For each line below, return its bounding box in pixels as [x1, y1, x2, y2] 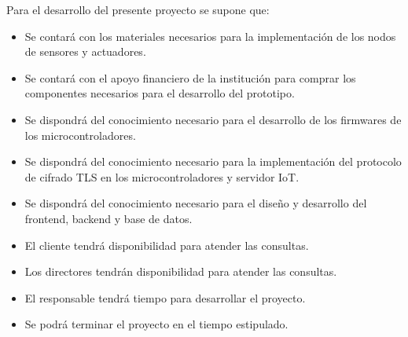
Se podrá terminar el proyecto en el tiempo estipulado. [24, 316, 289, 332]
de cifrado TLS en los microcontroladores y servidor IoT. [24, 168, 300, 185]
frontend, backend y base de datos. [24, 210, 193, 226]
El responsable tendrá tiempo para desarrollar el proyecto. [24, 289, 306, 306]
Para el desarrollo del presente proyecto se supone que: [6, 2, 270, 17]
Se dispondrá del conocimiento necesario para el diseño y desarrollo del [24, 195, 367, 211]
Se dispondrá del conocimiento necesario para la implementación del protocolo [24, 153, 402, 170]
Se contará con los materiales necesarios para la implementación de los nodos [24, 27, 396, 44]
